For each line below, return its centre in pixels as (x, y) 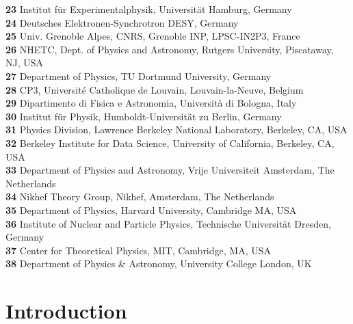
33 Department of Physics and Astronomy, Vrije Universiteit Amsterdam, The (170, 170)
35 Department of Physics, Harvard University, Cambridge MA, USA (151, 210)
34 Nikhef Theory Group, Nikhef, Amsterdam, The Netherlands (140, 197)
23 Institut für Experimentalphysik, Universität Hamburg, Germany (149, 9)
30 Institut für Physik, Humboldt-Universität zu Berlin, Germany (144, 116)
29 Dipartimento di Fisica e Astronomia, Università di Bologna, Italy (151, 103)
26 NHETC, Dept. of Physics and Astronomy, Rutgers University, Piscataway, (170, 49)
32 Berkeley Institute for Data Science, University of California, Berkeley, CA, (170, 143)
